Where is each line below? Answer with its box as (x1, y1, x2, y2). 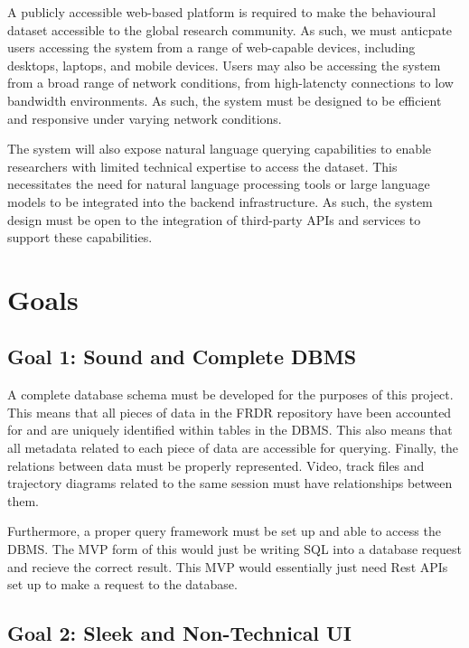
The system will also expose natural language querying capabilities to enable (7, 139, 432, 158)
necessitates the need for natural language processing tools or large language (7, 174, 430, 193)
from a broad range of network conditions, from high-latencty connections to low (7, 73, 454, 92)
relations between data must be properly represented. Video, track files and (7, 455, 425, 474)
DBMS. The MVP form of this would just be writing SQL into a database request (7, 540, 462, 559)
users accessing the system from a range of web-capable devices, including (7, 38, 416, 57)
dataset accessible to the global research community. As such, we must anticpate (7, 20, 453, 39)
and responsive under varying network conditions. (7, 108, 282, 127)
